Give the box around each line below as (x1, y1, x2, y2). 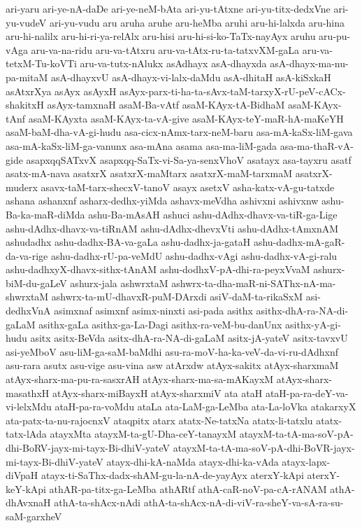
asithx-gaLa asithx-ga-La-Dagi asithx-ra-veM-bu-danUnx (38, 317, 282, 331)
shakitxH (6, 97, 44, 112)
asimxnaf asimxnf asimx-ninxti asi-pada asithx (54, 303, 253, 318)
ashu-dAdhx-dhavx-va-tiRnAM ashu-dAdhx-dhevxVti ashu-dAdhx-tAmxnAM (6, 221, 339, 235)
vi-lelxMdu (6, 399, 52, 414)
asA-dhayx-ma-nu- (270, 56, 349, 71)
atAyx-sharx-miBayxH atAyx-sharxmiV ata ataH (52, 385, 263, 400)
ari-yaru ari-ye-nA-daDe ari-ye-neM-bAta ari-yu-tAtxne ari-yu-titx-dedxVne (6, 1, 331, 15)
